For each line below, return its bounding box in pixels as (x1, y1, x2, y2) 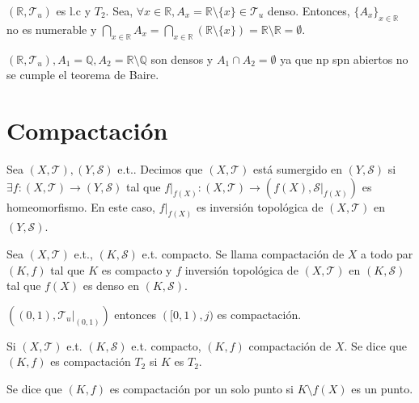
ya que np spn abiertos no (280, 50, 408, 67)
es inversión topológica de (196, 198, 324, 215)
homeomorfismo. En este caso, (6, 198, 155, 215)
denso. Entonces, (267, 2, 350, 19)
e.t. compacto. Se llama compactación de (142, 245, 345, 262)
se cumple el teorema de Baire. (6, 66, 159, 83)
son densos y (150, 50, 214, 67)
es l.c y (56, 2, 91, 19)
